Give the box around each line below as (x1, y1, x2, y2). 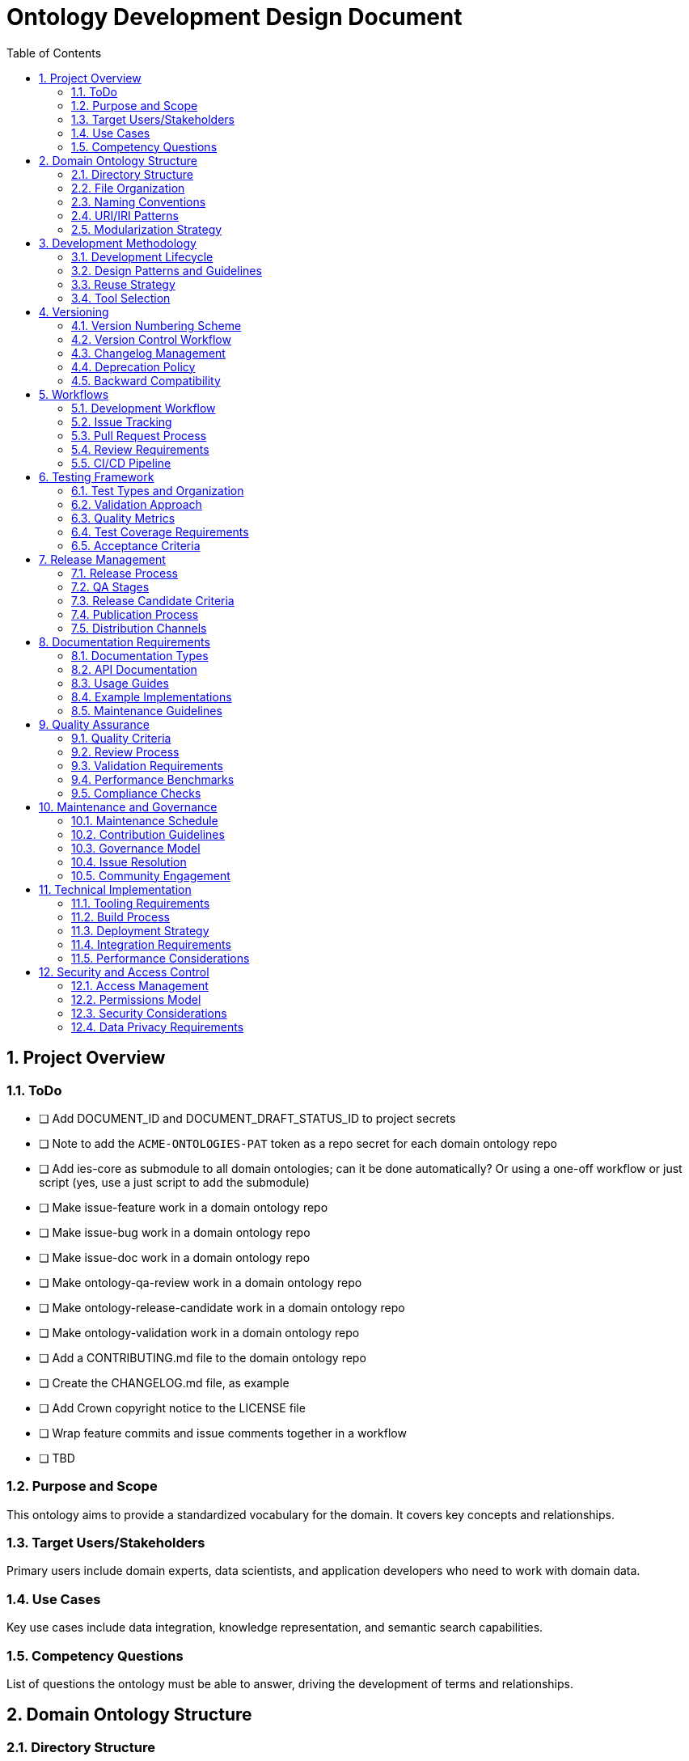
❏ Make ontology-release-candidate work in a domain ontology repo (39, 1300, 405, 1314)
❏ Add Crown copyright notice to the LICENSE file (39, 1400, 306, 1415)
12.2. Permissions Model (71, 992, 201, 1006)
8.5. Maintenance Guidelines (71, 703, 222, 718)
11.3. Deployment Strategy (71, 923, 209, 938)
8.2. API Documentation (71, 662, 197, 676)
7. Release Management (39, 552, 166, 566)
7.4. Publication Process (71, 607, 199, 621)
